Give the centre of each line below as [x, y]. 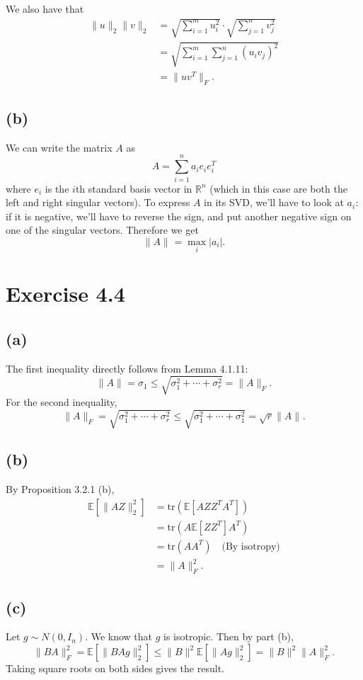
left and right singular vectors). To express [98, 202]
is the [57, 188]
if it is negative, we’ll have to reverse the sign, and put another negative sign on [179, 216]
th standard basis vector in [134, 188]
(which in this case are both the [278, 188]
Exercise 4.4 [65, 294]
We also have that [45, 8]
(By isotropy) [251, 546]
